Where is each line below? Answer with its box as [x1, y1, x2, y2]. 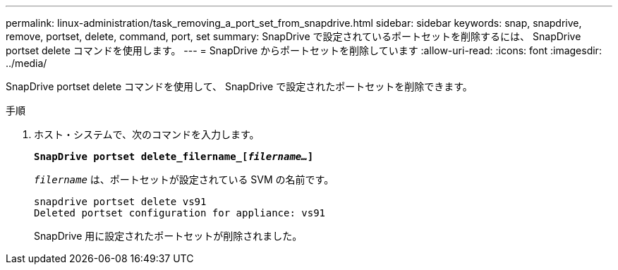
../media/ [6, 57, 47, 69]
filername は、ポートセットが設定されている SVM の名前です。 [34, 173, 334, 185]
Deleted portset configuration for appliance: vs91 [34, 207, 326, 219]
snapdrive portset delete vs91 [34, 196, 207, 207]
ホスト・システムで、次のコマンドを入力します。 [34, 128, 260, 140]
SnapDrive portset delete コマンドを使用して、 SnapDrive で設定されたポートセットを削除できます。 [6, 80, 473, 92]
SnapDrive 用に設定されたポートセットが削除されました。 [34, 230, 303, 242]
